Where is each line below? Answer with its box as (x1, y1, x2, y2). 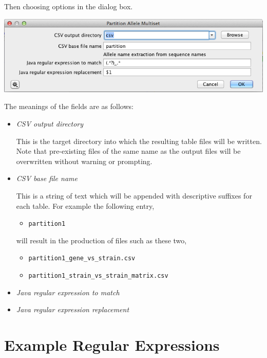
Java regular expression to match (16, 287, 120, 297)
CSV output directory (16, 118, 84, 129)
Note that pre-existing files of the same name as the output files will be (16, 146, 241, 156)
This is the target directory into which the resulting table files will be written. (16, 135, 262, 146)
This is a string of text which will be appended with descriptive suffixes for (16, 190, 252, 201)
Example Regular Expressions (4, 334, 220, 355)
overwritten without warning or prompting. (16, 155, 152, 166)
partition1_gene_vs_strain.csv (28, 255, 136, 262)
